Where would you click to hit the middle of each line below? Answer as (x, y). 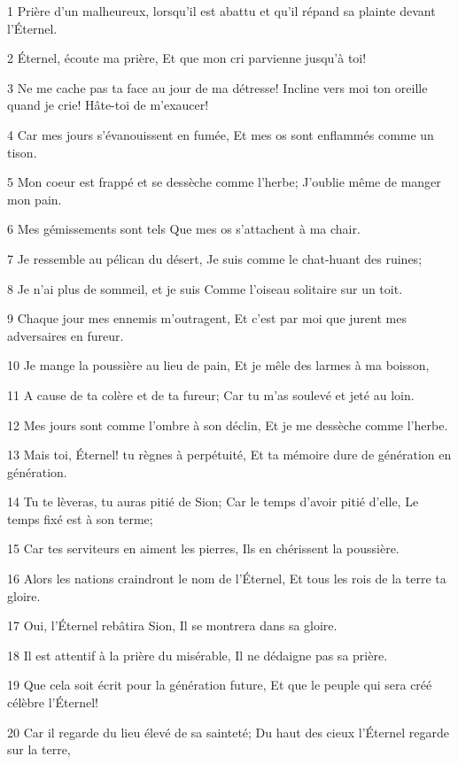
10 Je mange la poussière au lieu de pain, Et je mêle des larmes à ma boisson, (218, 365)
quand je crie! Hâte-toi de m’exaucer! (108, 105)
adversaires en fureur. (66, 335)
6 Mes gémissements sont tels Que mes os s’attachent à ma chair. (184, 229)
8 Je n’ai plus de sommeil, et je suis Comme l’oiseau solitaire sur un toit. (205, 288)
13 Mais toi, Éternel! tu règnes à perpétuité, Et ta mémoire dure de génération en (229, 455)
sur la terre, (39, 749)
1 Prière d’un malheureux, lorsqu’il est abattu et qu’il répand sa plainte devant (221, 11)
